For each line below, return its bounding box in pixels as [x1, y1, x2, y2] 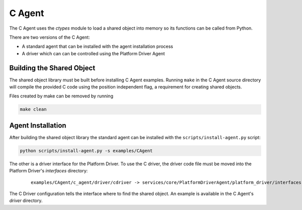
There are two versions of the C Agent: [9, 34, 90, 40]
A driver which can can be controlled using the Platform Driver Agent [22, 50, 165, 56]
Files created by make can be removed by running [9, 93, 113, 99]
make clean [20, 107, 47, 113]
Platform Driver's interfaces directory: [9, 168, 88, 174]
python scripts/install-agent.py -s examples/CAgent [20, 148, 153, 153]
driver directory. [9, 197, 43, 203]
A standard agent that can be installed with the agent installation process [22, 43, 173, 50]
